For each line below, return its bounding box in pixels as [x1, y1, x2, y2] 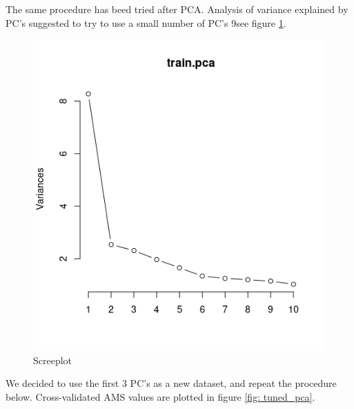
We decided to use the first [6, 376, 119, 390]
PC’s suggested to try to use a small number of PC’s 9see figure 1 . [6, 15, 286, 30]
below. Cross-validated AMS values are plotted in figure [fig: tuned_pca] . [6, 389, 315, 403]
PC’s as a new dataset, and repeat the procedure [130, 376, 337, 390]
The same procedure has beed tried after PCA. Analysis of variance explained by [6, 2, 348, 16]
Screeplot [33, 352, 72, 367]
